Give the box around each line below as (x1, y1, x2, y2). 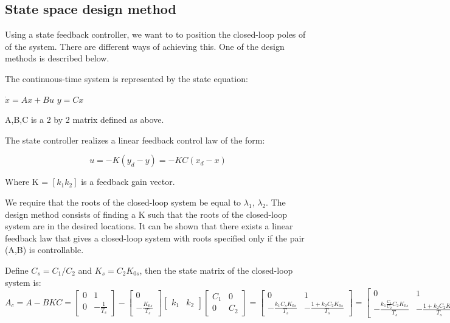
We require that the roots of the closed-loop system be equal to (5, 195, 241, 208)
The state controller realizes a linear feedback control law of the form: (5, 133, 265, 146)
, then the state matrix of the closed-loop (139, 263, 293, 276)
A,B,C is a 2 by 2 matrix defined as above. (5, 113, 164, 126)
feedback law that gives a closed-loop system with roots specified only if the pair (5, 231, 305, 244)
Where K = (5, 175, 49, 188)
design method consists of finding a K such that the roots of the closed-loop (5, 207, 288, 220)
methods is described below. (5, 52, 109, 64)
